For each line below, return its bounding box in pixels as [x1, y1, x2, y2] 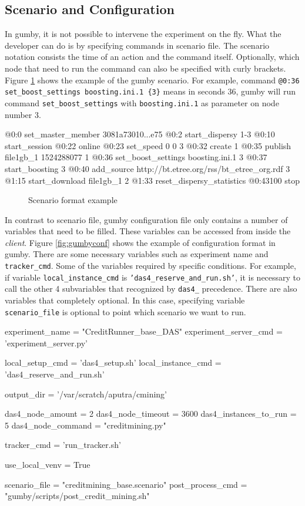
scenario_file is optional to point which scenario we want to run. [5, 305, 246, 318]
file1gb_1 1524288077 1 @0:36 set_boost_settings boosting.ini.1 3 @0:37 [5, 151, 267, 163]
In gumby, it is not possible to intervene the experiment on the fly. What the [5, 28, 281, 40]
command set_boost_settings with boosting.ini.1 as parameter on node [5, 96, 279, 109]
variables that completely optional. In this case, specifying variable [5, 294, 245, 306]
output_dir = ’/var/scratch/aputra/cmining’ [5, 387, 167, 400]
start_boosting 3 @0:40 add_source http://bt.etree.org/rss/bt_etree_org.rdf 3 [5, 162, 290, 174]
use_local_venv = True [5, 458, 91, 471]
